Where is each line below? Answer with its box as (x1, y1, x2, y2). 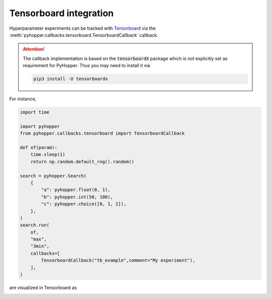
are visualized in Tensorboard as (9, 285, 77, 291)
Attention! (23, 46, 45, 52)
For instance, (9, 96, 37, 102)
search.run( (20, 222, 50, 228)
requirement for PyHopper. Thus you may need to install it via (23, 63, 151, 69)
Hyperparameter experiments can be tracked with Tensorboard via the (9, 25, 156, 31)
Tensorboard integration (9, 8, 114, 19)
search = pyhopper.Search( (20, 173, 87, 178)
